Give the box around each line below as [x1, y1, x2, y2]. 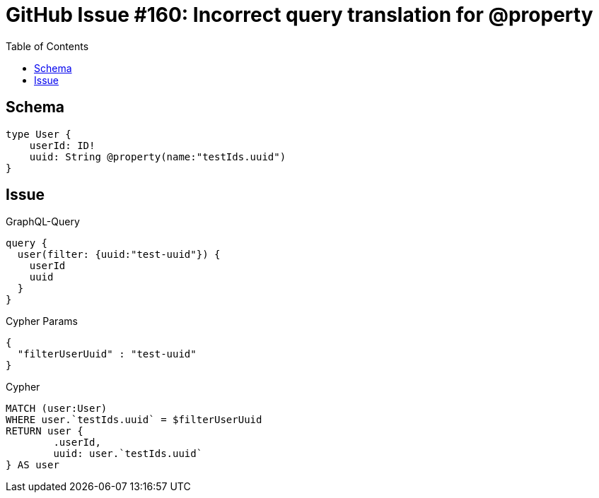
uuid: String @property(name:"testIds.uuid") [29, 150, 286, 162]
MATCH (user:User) [6, 403, 107, 415]
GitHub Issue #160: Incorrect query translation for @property [6, 3, 593, 27]
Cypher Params [6, 315, 78, 328]
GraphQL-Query [6, 215, 80, 228]
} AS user [6, 459, 59, 471]
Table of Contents [6, 40, 89, 52]
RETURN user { [6, 425, 83, 437]
